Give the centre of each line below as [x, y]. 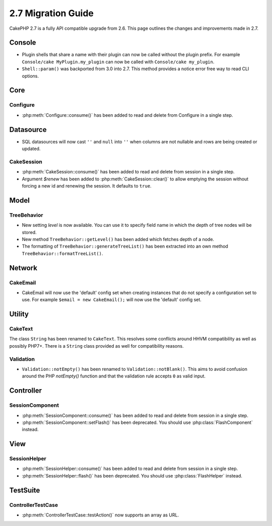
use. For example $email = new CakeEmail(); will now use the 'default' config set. [112, 300]
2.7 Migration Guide [52, 13]
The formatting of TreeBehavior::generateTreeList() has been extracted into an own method [125, 246]
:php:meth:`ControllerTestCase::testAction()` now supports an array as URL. [100, 515]
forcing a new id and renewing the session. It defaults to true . [87, 186]
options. [30, 76]
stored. [29, 232]
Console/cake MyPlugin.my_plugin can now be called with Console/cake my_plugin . [118, 62]
